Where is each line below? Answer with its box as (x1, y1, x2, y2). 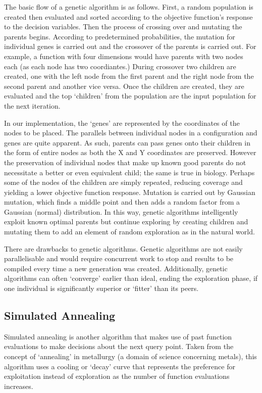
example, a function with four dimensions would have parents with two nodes (4, 51, 243, 61)
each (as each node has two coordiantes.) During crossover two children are (4, 61, 236, 71)
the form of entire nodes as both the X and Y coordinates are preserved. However (4, 147, 256, 158)
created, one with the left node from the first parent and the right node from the (4, 71, 254, 81)
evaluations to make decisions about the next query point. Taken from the (4, 341, 234, 352)
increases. (4, 380, 33, 391)
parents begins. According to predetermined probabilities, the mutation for (4, 31, 235, 41)
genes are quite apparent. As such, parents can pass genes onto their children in (4, 137, 250, 148)
